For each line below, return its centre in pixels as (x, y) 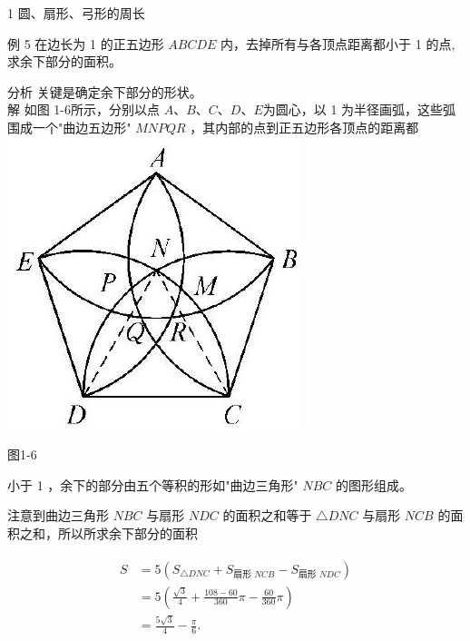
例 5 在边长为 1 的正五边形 (86, 43)
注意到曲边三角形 (58, 515)
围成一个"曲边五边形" (69, 127)
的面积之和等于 (267, 515)
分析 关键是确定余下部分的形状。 (105, 91)
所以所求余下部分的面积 (127, 533)
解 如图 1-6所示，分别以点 (83, 109)
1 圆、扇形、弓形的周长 (76, 13)
